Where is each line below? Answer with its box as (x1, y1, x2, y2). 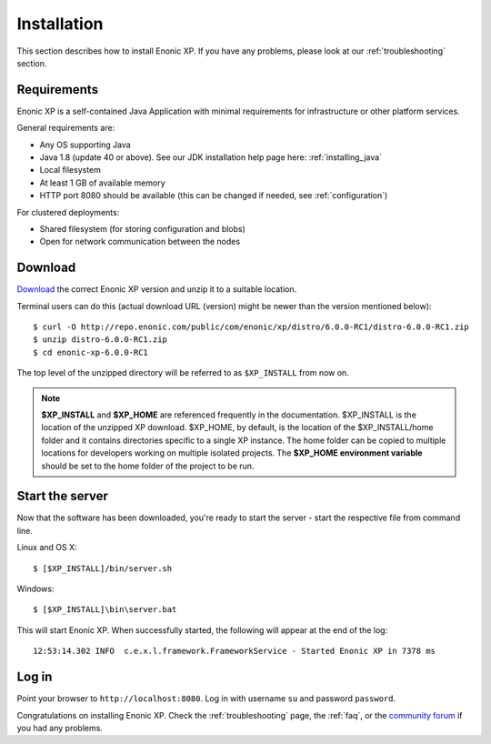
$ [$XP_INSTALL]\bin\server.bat (33, 605, 177, 615)
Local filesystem (39, 165, 102, 176)
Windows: (16, 583, 55, 595)
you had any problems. (16, 722, 104, 733)
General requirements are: (16, 123, 115, 134)
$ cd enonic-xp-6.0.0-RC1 (33, 347, 149, 357)
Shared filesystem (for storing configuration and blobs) (39, 223, 245, 234)
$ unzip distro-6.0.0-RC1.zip (33, 335, 168, 345)
